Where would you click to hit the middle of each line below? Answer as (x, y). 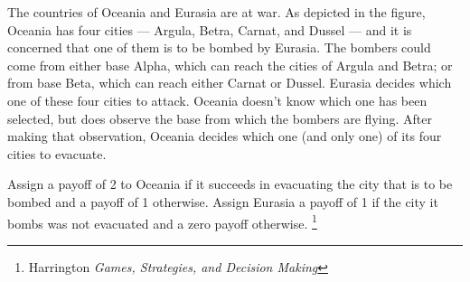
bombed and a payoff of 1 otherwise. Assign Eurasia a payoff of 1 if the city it (223, 201)
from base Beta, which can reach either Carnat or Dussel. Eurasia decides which (230, 83)
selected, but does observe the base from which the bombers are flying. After (220, 118)
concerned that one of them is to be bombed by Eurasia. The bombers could (219, 47)
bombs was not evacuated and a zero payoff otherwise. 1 (162, 221)
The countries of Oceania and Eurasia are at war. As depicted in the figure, (216, 12)
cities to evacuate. (57, 153)
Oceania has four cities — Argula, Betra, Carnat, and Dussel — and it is (210, 29)
